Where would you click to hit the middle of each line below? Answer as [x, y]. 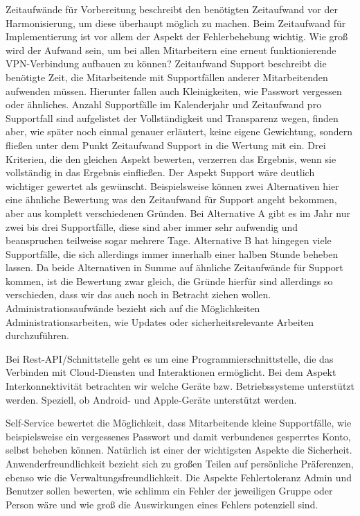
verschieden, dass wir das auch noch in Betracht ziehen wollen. [138, 294]
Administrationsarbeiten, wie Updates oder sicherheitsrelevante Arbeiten [160, 321]
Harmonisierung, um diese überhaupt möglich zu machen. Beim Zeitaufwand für [176, 23]
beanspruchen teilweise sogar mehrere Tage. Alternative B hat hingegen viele [169, 240]
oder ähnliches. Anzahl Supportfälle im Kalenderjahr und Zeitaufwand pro [164, 104]
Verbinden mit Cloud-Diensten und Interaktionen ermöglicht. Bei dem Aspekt [171, 372]
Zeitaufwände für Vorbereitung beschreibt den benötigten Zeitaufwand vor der [172, 9]
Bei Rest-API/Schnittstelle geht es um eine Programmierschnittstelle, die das [170, 358]
